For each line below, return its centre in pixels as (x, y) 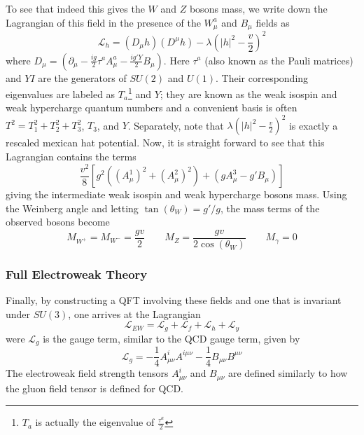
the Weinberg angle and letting (72, 208)
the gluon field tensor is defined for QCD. (95, 388)
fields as (273, 22)
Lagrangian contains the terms (71, 157)
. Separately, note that (176, 125)
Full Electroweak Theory (77, 274)
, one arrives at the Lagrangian (134, 313)
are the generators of (82, 77)
